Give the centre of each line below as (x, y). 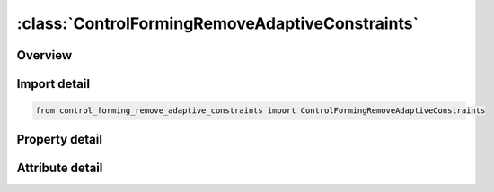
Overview (44, 55)
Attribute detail (60, 167)
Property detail (60, 139)
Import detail (53, 84)
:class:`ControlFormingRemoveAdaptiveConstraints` (218, 23)
